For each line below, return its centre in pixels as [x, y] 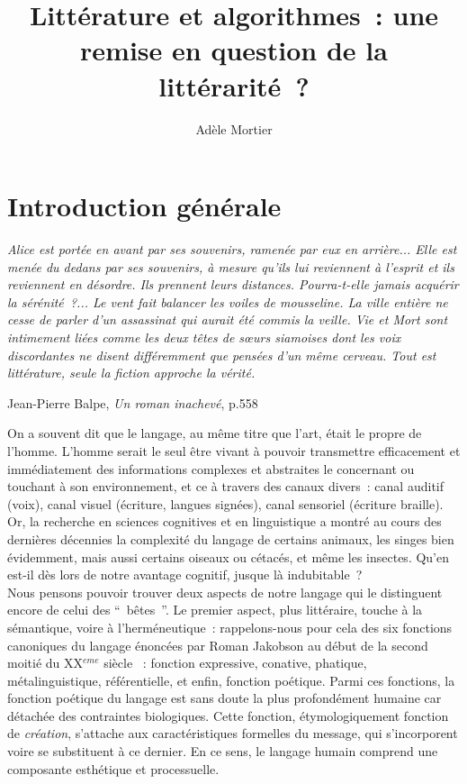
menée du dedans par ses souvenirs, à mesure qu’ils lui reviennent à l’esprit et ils [231, 266]
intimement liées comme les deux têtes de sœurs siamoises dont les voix [204, 337]
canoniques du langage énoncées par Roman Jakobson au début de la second [218, 645]
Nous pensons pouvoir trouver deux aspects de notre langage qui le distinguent [225, 592]
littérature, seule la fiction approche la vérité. [131, 373]
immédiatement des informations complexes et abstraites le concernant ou [211, 468]
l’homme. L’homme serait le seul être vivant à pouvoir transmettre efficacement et [234, 450]
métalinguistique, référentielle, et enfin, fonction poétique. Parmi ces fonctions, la [231, 680]
